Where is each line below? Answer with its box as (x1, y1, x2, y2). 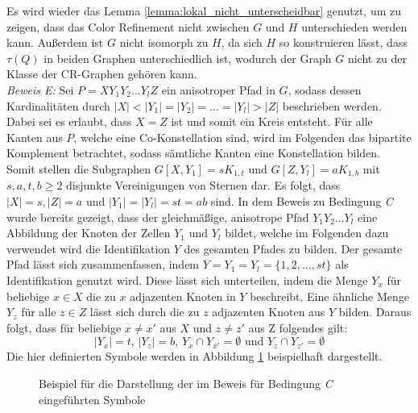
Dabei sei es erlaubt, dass (6, 113, 132, 130)
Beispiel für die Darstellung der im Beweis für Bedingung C (39, 374, 333, 391)
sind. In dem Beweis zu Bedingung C (210, 192, 393, 209)
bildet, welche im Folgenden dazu (225, 224, 389, 241)
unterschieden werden (301, 18, 408, 35)
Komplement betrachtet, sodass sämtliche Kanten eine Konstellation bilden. (6, 144, 380, 161)
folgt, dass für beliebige (6, 319, 122, 336)
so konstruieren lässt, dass (279, 34, 408, 51)
